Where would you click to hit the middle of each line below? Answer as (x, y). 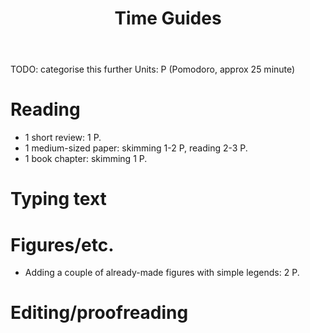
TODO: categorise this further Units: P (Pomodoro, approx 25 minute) (153, 69)
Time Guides (168, 18)
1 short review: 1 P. (63, 138)
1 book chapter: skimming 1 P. (86, 159)
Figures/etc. (62, 244)
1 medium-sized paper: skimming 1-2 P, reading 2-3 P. (136, 148)
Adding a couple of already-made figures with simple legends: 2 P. (162, 273)
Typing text (58, 199)
